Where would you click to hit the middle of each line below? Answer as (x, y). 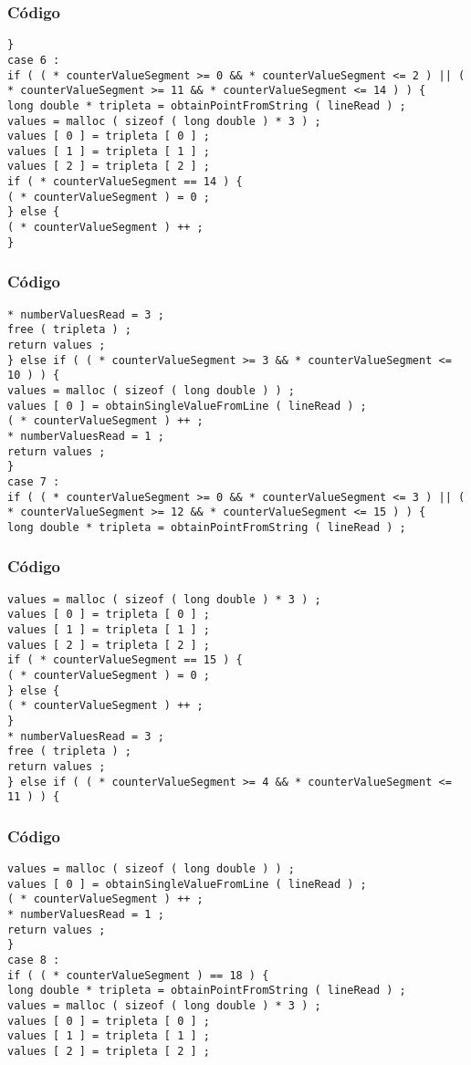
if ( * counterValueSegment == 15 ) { (125, 660)
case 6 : (34, 60)
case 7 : (34, 481)
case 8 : (34, 961)
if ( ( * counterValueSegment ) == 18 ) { (138, 975)
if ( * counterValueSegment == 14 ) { (125, 182)
